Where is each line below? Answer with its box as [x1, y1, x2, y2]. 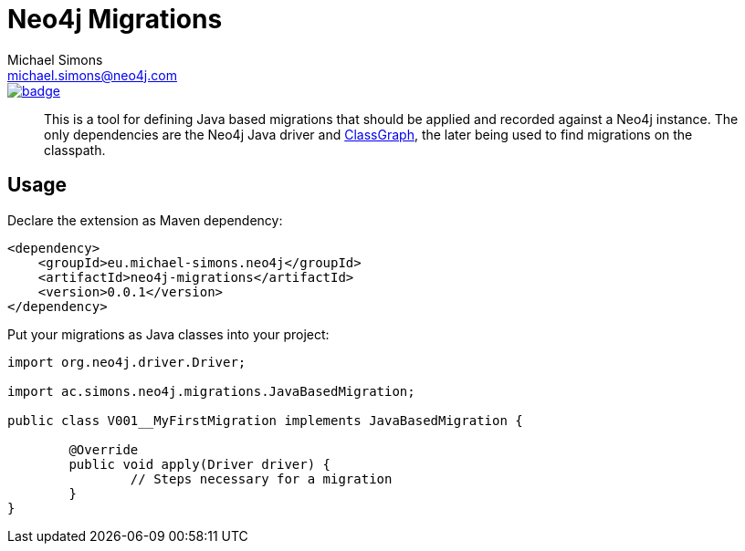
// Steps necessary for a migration [130, 471, 393, 486]
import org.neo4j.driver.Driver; [7, 354, 247, 369]
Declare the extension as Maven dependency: [7, 212, 283, 228]
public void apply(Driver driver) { [68, 456, 331, 472]
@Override [68, 442, 139, 457]
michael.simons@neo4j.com [7, 67, 177, 83]
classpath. [44, 141, 106, 158]
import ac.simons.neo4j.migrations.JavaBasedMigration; [7, 383, 415, 399]
